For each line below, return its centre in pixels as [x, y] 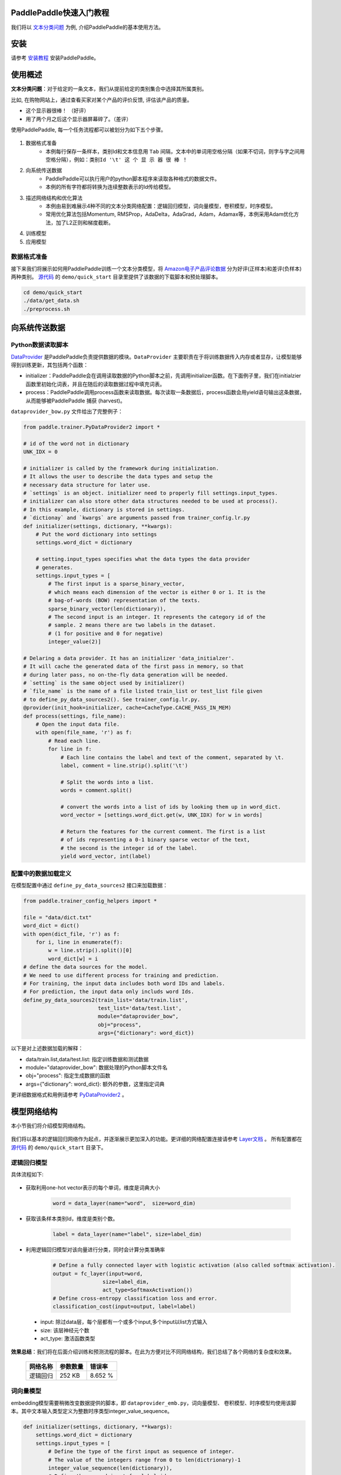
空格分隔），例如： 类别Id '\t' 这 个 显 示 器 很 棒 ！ [117, 160]
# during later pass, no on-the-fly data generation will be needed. [126, 675]
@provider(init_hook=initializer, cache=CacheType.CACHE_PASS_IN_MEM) [128, 708]
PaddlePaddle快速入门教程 [60, 13]
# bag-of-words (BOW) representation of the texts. [124, 601]
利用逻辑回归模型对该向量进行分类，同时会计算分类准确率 [95, 1250]
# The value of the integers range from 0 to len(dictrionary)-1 [144, 1460]
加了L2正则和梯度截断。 [85, 222]
